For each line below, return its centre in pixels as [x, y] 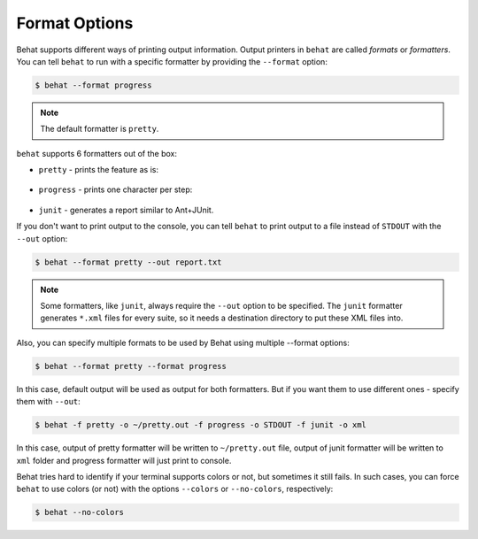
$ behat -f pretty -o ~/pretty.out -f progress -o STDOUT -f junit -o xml [201, 425]
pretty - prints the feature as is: [99, 170]
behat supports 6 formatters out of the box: [96, 153]
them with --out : [49, 402]
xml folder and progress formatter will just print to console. [124, 460]
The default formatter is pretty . [100, 129]
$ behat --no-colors [79, 512]
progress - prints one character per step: [116, 189]
